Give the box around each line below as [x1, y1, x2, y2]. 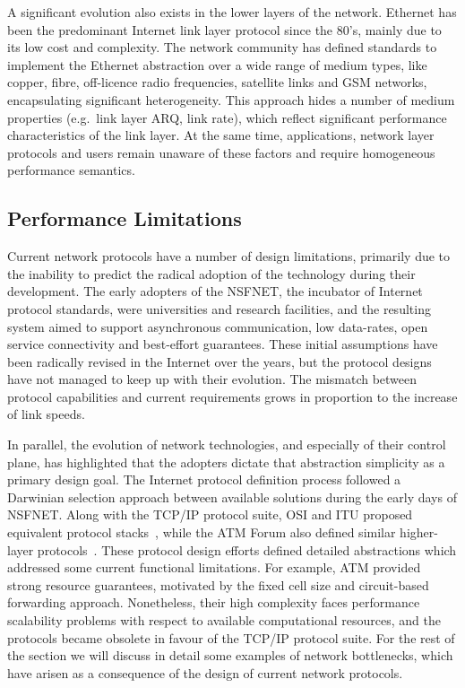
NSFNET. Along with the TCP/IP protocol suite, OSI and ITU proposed [7, 505, 413, 524]
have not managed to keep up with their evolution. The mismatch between [7, 370, 418, 388]
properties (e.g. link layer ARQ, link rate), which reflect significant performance [7, 108, 447, 126]
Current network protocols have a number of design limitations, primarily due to [7, 247, 451, 266]
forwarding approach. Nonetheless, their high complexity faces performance [7, 593, 420, 612]
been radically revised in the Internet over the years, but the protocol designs [7, 352, 432, 370]
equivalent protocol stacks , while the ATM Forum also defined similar [7, 523, 396, 542]
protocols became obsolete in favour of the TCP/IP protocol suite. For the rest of [7, 628, 455, 647]
